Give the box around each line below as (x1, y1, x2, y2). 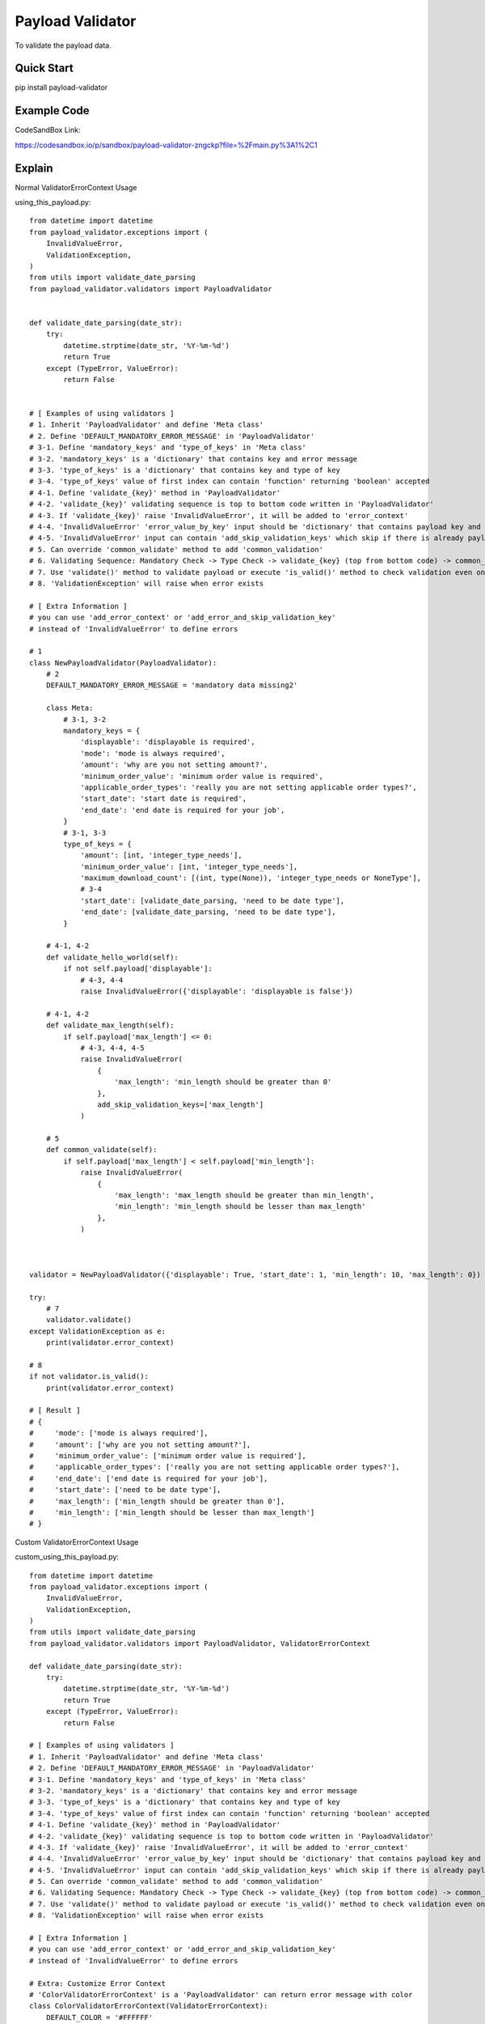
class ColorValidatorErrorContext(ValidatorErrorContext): (29, 2001, 268, 2011)
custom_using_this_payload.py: (15, 1552, 119, 1562)
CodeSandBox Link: (15, 125, 81, 135)
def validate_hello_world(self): (45, 952, 179, 962)
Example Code (15, 104, 90, 117)
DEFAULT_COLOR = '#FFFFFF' (45, 2013, 154, 2022)
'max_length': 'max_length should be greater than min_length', (114, 1191, 375, 1200)
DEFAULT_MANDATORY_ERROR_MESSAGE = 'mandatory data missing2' (45, 681, 298, 690)
